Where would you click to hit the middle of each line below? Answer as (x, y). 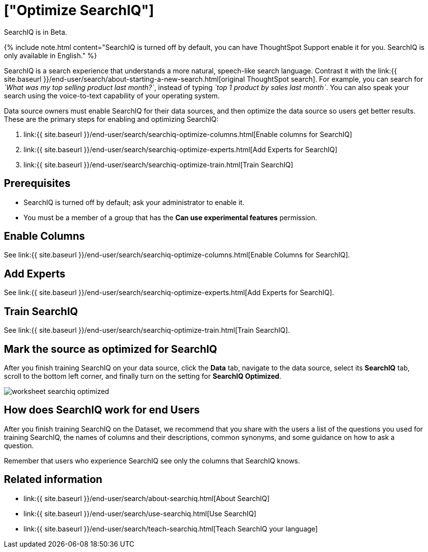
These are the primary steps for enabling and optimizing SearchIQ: (111, 119)
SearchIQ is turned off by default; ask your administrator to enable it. (134, 202)
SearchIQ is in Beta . (36, 32)
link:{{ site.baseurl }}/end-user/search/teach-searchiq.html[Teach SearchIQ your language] (171, 529)
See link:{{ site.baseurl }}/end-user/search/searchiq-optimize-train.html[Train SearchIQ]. (147, 330)
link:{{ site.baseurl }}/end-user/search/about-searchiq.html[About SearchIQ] (147, 498)
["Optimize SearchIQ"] (79, 10)
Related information (53, 480)
